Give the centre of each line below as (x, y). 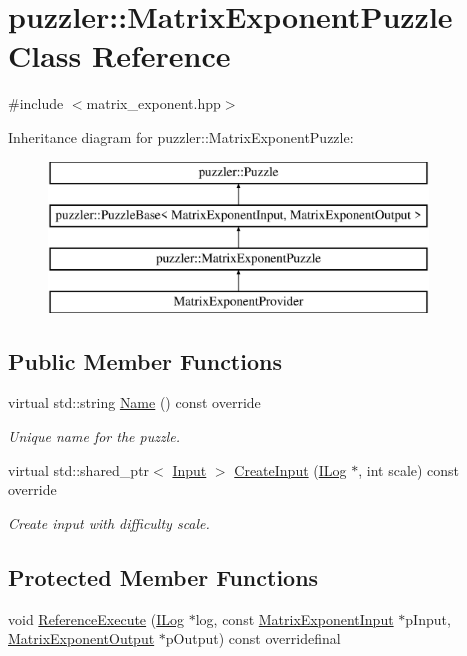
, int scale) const (409, 469)
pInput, (428, 618)
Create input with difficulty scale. (109, 522)
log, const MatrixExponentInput (294, 618)
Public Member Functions (145, 360)
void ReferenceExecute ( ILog (96, 618)
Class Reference (119, 55)
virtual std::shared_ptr (79, 469)
